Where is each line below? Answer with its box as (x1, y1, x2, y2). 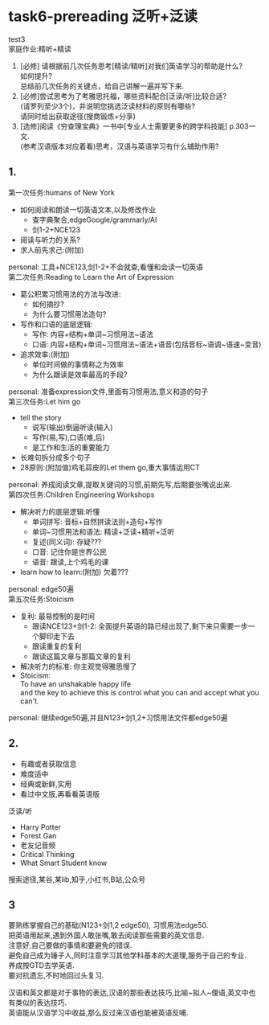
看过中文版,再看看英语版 (19, 789, 100, 798)
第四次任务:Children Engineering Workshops (8, 490, 155, 499)
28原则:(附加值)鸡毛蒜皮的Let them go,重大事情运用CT (19, 462, 201, 472)
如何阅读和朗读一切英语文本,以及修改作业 (19, 204, 157, 214)
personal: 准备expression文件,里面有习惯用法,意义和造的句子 (8, 387, 209, 396)
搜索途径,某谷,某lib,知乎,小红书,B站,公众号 (8, 874, 146, 884)
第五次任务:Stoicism (8, 594, 75, 604)
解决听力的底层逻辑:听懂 (19, 506, 100, 516)
